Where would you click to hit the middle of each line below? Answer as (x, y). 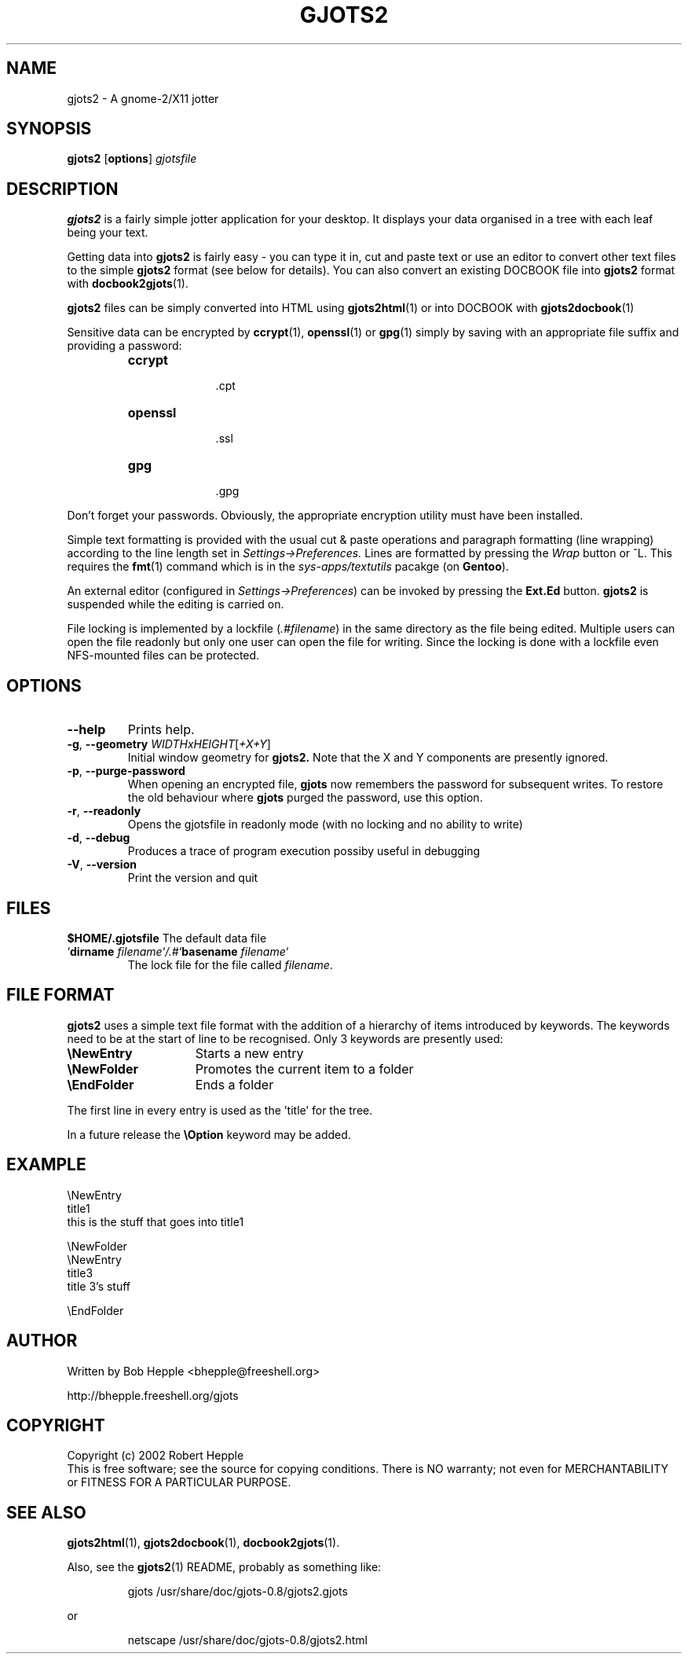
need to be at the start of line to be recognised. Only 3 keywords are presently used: (285, 1038)
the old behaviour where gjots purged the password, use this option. (305, 798)
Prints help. (161, 730)
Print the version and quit (193, 878)
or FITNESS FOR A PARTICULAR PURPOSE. (179, 1482)
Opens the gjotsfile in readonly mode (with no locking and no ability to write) (325, 824)
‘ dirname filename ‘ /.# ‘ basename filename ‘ (178, 951)
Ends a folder (234, 1084)
